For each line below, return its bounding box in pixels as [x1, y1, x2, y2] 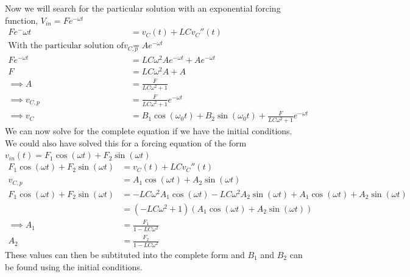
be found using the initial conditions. [5, 260, 143, 273]
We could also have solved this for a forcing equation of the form [5, 136, 247, 149]
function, [5, 13, 38, 26]
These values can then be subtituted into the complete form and [5, 248, 245, 261]
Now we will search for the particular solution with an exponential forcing [5, 2, 281, 14]
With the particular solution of [8, 41, 124, 51]
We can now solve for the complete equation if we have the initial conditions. [5, 124, 292, 137]
